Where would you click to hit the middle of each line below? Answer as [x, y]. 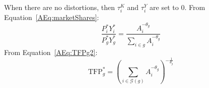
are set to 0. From [178, 7]
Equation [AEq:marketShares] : [52, 17]
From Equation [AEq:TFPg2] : [51, 52]
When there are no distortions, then [60, 7]
